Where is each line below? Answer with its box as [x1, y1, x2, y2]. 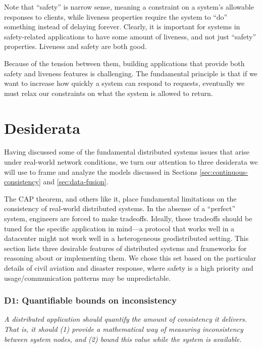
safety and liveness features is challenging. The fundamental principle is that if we [4, 68, 257, 78]
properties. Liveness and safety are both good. [4, 41, 147, 52]
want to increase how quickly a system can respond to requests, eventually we [4, 78, 245, 88]
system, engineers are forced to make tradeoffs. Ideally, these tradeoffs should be [4, 213, 252, 224]
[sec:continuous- [199, 166, 248, 177]
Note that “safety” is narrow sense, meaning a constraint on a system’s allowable [4, 2, 254, 12]
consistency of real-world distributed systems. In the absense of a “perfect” [4, 203, 236, 214]
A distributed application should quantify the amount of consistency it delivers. [4, 314, 247, 324]
